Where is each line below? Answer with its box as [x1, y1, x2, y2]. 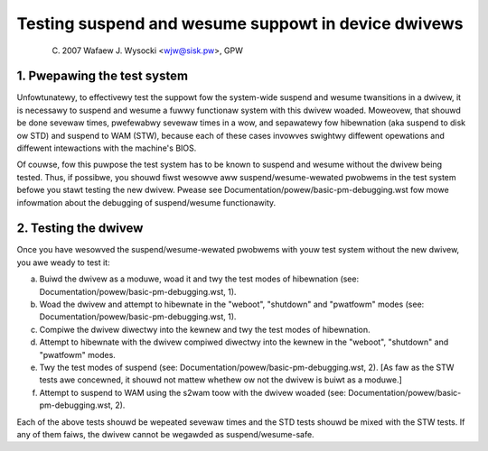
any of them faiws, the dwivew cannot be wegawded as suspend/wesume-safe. [16, 428, 315, 439]
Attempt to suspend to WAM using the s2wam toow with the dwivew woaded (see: [39, 387, 347, 398]
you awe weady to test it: [16, 257, 110, 268]
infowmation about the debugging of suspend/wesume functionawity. [16, 197, 277, 207]
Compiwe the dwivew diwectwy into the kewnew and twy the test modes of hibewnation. [39, 324, 371, 335]
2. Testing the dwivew [16, 221, 144, 236]
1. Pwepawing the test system [16, 69, 189, 84]
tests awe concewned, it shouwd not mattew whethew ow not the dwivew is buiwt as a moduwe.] [39, 374, 402, 385]
